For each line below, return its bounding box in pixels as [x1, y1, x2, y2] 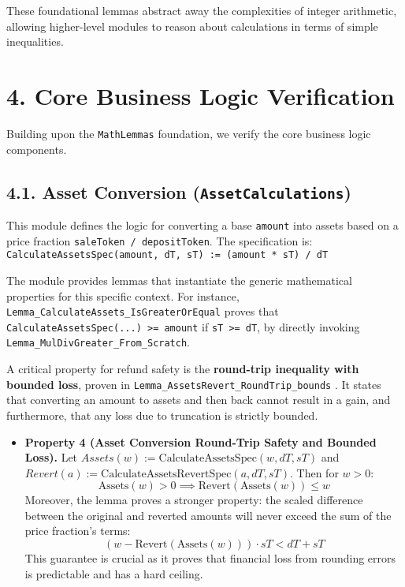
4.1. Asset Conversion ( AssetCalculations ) [6, 179, 351, 204]
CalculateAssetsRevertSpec [101, 468, 232, 480]
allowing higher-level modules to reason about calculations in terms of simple [6, 17, 378, 34]
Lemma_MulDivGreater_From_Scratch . [6, 334, 190, 350]
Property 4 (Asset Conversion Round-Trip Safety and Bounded [24, 433, 377, 450]
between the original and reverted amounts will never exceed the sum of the [24, 507, 392, 523]
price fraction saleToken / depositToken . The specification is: [6, 232, 313, 249]
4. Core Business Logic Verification [6, 79, 395, 111]
